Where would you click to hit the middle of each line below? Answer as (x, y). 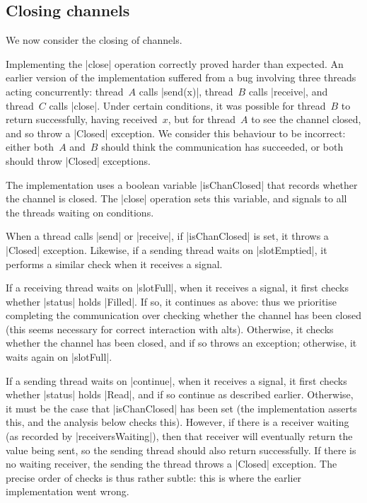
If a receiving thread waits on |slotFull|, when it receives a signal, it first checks (177, 288)
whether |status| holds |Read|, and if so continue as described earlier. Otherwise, (180, 394)
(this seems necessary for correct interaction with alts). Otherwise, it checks (170, 329)
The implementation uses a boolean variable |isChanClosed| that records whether (182, 184)
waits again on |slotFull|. (59, 357)
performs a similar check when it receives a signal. (114, 264)
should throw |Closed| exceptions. (78, 160)
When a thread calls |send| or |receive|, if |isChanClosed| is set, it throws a (167, 236)
